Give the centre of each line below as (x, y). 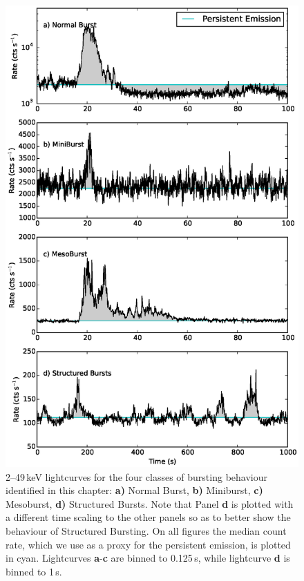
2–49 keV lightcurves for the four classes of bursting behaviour (136, 476)
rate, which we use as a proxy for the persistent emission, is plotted (148, 544)
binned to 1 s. (34, 571)
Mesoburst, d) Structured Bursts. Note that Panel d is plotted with (150, 503)
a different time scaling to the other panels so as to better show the (148, 517)
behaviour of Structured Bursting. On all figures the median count (146, 530)
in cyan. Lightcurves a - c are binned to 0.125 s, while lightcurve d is (148, 558)
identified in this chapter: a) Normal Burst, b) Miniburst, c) (134, 490)
